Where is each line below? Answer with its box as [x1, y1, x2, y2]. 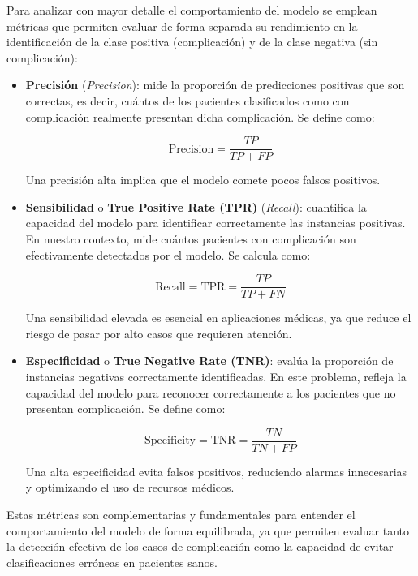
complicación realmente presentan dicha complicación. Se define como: [25, 108, 375, 125]
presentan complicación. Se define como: [25, 400, 226, 417]
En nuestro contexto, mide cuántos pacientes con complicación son [25, 230, 356, 247]
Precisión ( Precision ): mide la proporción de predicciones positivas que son [25, 76, 405, 93]
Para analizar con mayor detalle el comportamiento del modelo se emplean [6, 2, 377, 18]
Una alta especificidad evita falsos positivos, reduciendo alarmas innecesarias [25, 462, 407, 479]
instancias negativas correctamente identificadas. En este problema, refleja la [25, 368, 407, 385]
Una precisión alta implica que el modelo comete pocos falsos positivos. [25, 171, 381, 188]
